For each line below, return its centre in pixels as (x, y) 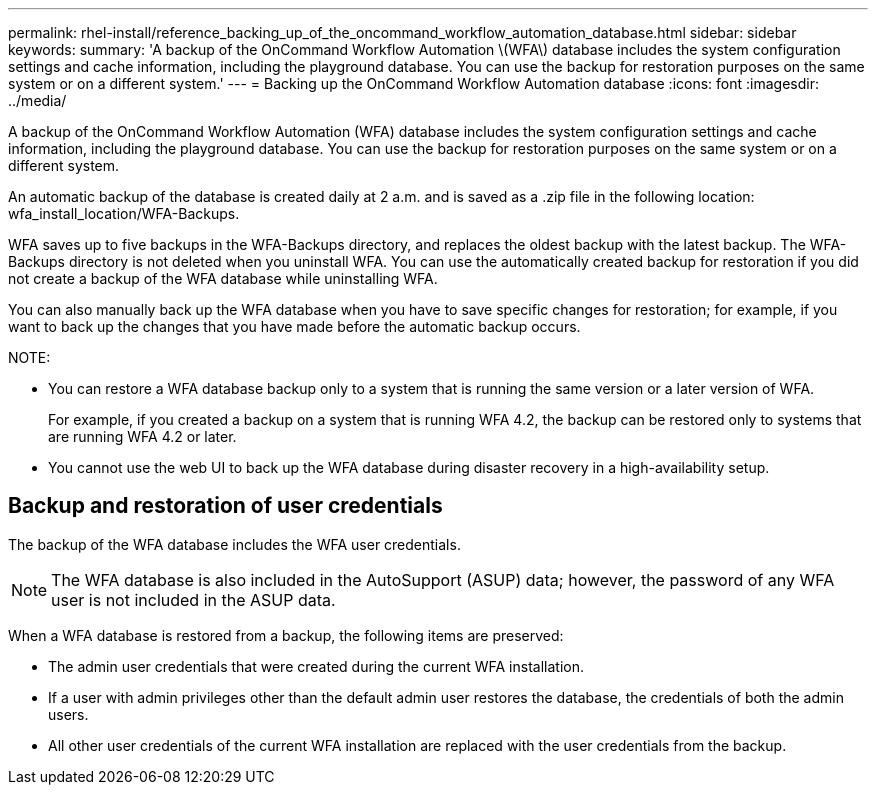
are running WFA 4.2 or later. (142, 436)
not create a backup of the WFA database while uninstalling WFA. (223, 278)
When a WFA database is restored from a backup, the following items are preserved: (286, 635)
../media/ (37, 100)
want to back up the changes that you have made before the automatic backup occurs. (294, 326)
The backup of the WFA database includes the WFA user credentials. (234, 544)
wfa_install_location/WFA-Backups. (124, 213)
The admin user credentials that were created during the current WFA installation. (316, 666)
